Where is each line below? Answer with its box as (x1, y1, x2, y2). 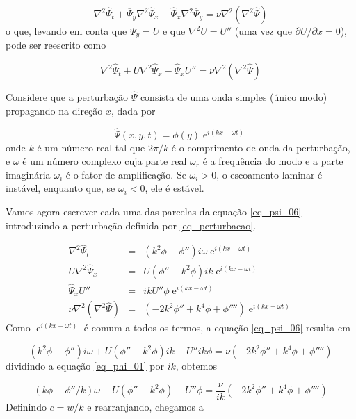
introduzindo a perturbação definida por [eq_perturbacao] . (6, 217, 257, 232)
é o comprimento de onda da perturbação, (171, 140, 350, 154)
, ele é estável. (145, 181, 204, 195)
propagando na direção (6, 103, 103, 117)
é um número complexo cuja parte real (22, 154, 187, 168)
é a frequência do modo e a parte (202, 154, 343, 168)
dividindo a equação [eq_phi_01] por (6, 359, 164, 373)
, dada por (111, 103, 156, 117)
